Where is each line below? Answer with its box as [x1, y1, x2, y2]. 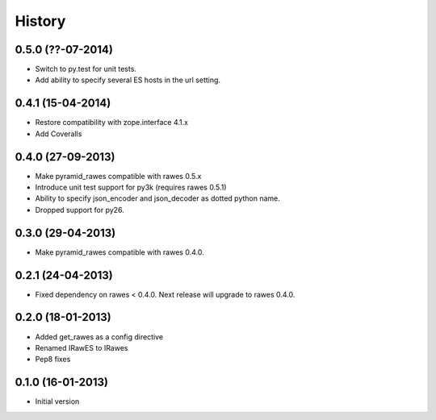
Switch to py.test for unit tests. [35, 64, 137, 74]
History [15, 12, 66, 30]
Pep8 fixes [35, 355, 71, 364]
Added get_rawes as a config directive [35, 331, 164, 342]
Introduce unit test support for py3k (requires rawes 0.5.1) [35, 182, 227, 193]
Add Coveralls [35, 129, 82, 139]
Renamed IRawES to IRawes [35, 343, 128, 352]
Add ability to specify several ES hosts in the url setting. [35, 75, 221, 85]
